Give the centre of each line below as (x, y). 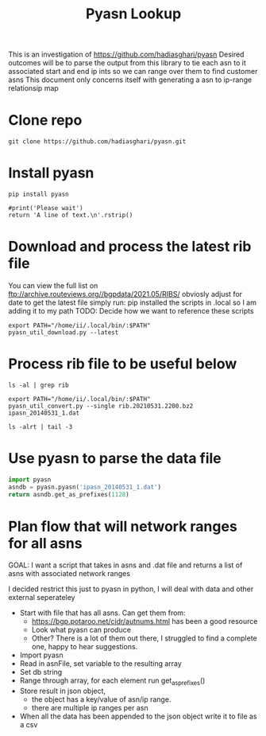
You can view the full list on (53, 286)
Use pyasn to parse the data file (115, 459)
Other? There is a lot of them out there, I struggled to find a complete (145, 638)
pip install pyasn (39, 195)
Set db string (41, 672)
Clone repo (45, 121)
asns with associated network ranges (69, 574)
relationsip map (34, 88)
